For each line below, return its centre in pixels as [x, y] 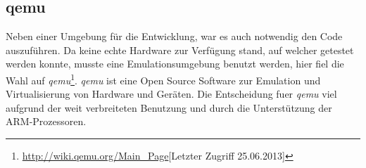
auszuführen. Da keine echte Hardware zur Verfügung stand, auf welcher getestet [180, 50]
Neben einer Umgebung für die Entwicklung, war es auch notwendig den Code [174, 36]
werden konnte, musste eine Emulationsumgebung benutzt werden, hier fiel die [175, 64]
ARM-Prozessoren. [46, 121]
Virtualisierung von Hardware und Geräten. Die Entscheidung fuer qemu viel [171, 94]
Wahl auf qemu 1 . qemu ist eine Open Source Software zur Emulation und [163, 79]
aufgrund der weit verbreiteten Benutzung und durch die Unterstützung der [169, 107]
